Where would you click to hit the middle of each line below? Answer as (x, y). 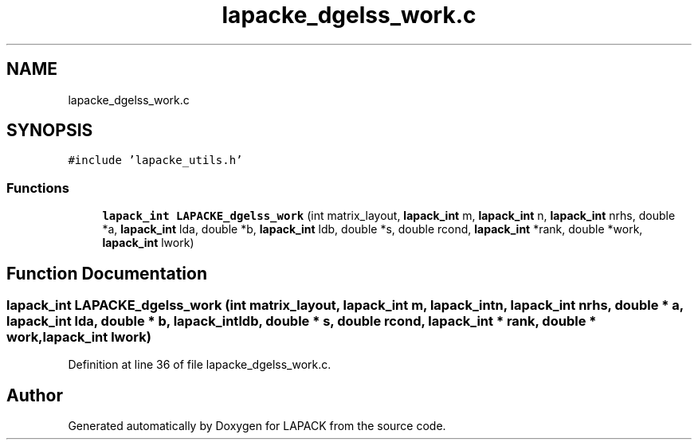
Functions (38, 188)
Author (35, 395)
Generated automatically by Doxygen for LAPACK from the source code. (257, 426)
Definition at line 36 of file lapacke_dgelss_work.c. (200, 365)
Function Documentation (107, 273)
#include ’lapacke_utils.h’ (155, 160)
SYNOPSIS (50, 131)
